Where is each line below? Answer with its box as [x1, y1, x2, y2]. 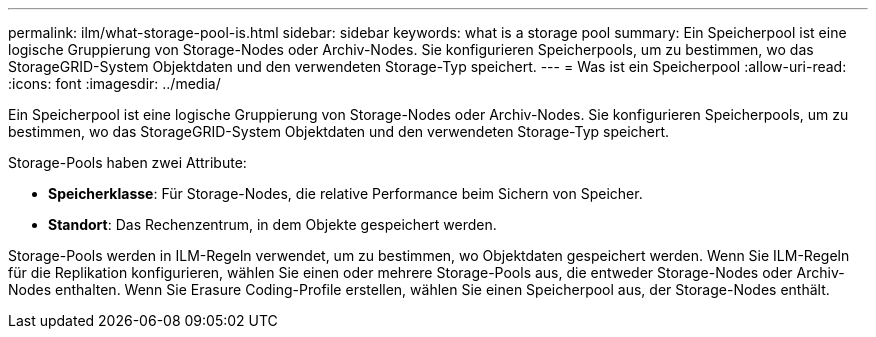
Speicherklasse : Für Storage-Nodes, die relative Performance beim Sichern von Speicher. [48, 185, 643, 202]
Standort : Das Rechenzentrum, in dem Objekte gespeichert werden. [48, 216, 497, 233]
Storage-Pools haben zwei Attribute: [8, 154, 247, 171]
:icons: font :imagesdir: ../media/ [8, 75, 221, 92]
